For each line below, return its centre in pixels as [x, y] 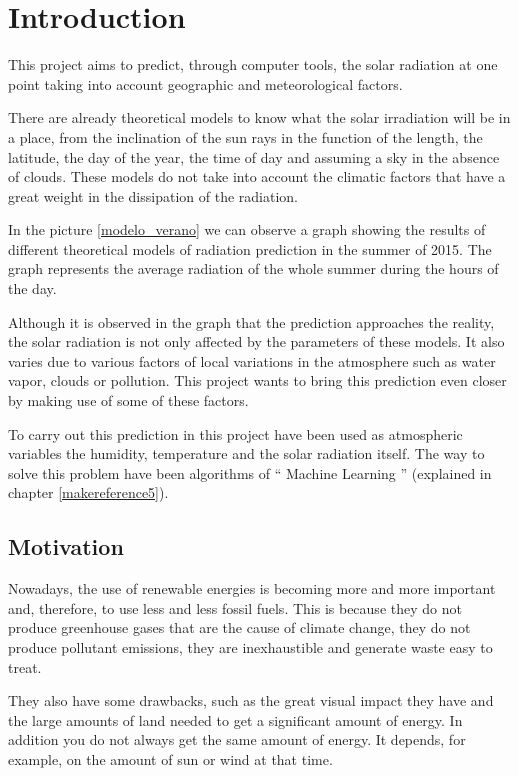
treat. [25, 666]
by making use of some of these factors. [128, 400]
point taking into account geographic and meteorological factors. [205, 83]
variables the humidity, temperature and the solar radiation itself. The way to [246, 453]
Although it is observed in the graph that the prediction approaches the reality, [251, 321]
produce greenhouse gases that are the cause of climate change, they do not [239, 627]
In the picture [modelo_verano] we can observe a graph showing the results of [247, 229]
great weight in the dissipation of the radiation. [153, 195]
